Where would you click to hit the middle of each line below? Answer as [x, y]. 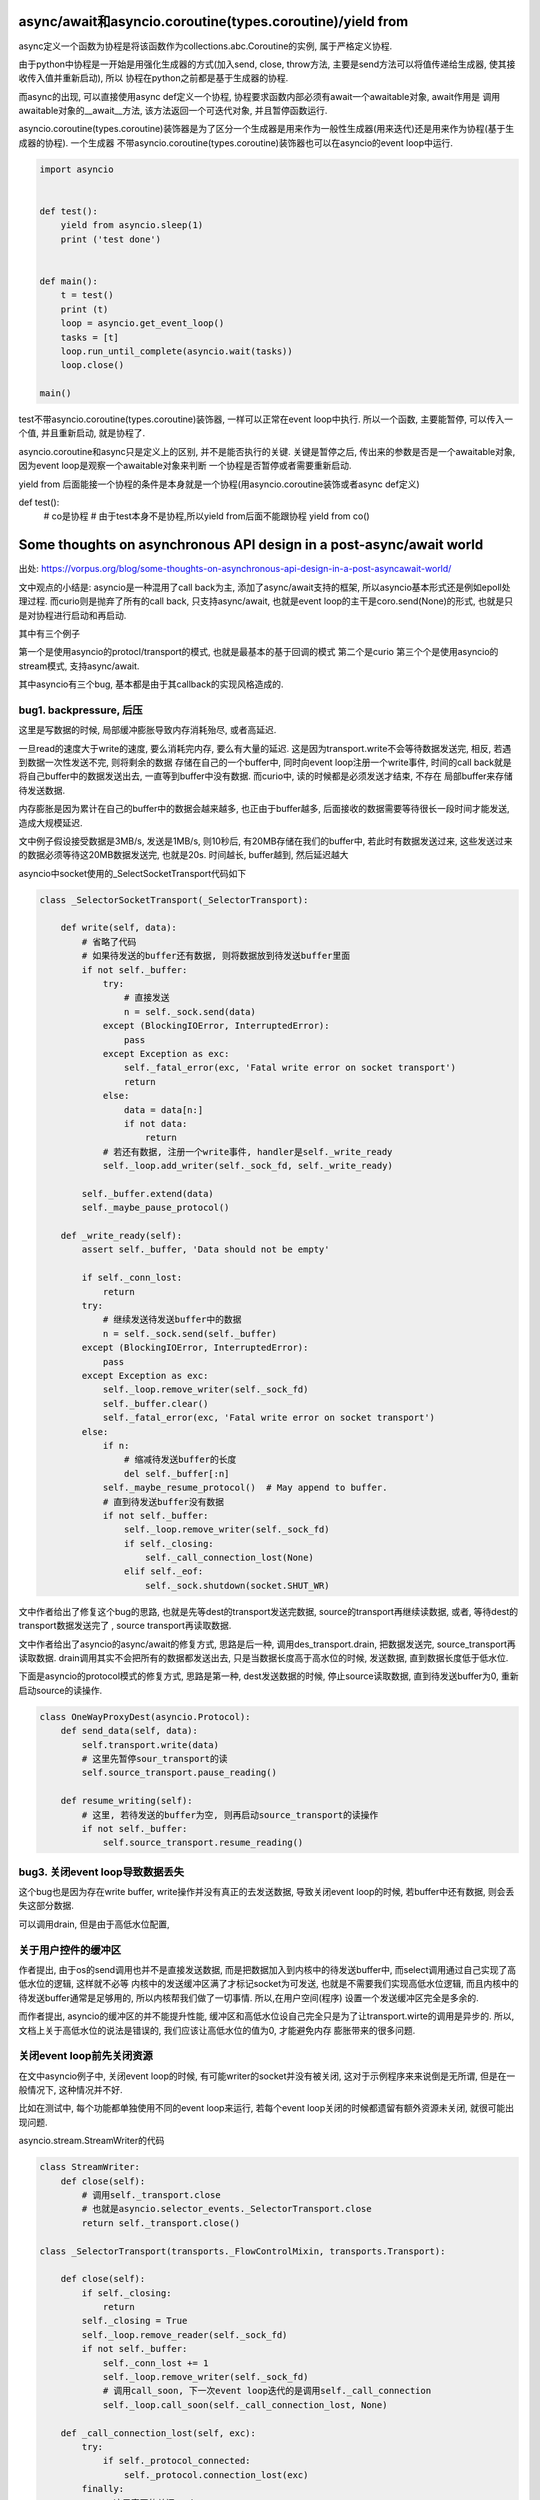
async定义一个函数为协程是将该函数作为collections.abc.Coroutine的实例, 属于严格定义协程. [205, 46]
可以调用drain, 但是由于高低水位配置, [94, 1924]
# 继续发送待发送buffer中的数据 [172, 1319]
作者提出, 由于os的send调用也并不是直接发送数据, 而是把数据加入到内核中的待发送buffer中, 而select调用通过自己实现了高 [267, 1969]
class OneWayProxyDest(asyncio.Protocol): [145, 1716]
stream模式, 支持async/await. [79, 666]
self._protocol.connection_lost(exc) [216, 2474]
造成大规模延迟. [51, 822]
